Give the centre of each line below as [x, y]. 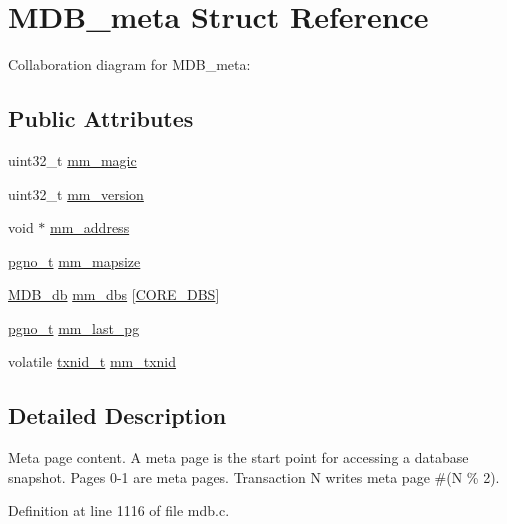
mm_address [90, 227]
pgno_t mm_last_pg [74, 327]
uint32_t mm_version [76, 193]
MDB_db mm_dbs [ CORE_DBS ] [114, 294]
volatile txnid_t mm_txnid [92, 361]
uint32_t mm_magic [72, 159]
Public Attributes [101, 118]
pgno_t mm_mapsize [74, 260]
